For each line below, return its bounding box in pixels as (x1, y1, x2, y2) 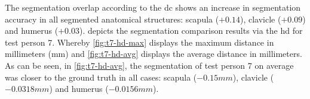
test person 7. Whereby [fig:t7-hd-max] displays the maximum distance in (5, 36, 274, 48)
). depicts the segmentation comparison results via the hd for (79, 24, 303, 37)
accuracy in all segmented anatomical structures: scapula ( (5, 12, 219, 25)
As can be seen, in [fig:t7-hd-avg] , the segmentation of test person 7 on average (5, 59, 294, 71)
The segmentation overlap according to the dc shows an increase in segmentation (5, 1, 301, 13)
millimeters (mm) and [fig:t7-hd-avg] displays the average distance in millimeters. (5, 47, 302, 60)
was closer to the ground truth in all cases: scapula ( (5, 71, 197, 83)
